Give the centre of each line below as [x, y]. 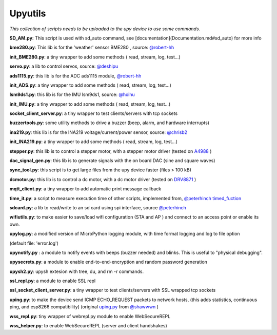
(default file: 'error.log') [34, 243]
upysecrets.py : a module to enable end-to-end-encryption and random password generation [108, 262]
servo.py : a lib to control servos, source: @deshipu [64, 66]
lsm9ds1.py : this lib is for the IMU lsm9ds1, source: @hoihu [72, 94]
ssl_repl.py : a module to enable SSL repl [53, 281]
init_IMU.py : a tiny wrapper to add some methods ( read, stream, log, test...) [90, 104]
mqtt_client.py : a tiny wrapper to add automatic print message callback [85, 189]
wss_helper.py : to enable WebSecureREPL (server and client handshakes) [88, 326]
